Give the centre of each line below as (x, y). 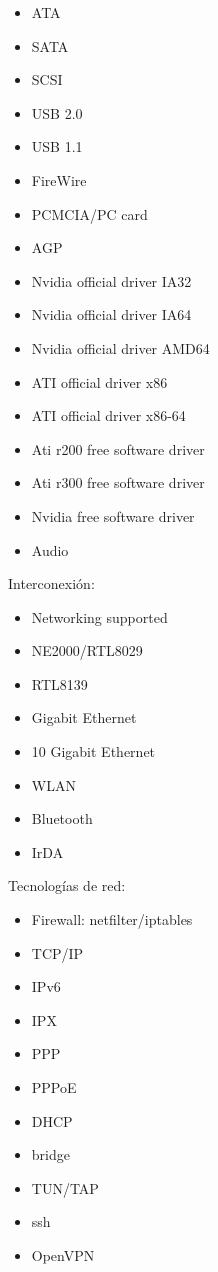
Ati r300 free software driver (118, 482)
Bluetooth (62, 818)
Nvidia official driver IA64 (111, 314)
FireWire (59, 179)
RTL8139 (59, 683)
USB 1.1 (57, 146)
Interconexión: (51, 583)
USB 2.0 (57, 112)
